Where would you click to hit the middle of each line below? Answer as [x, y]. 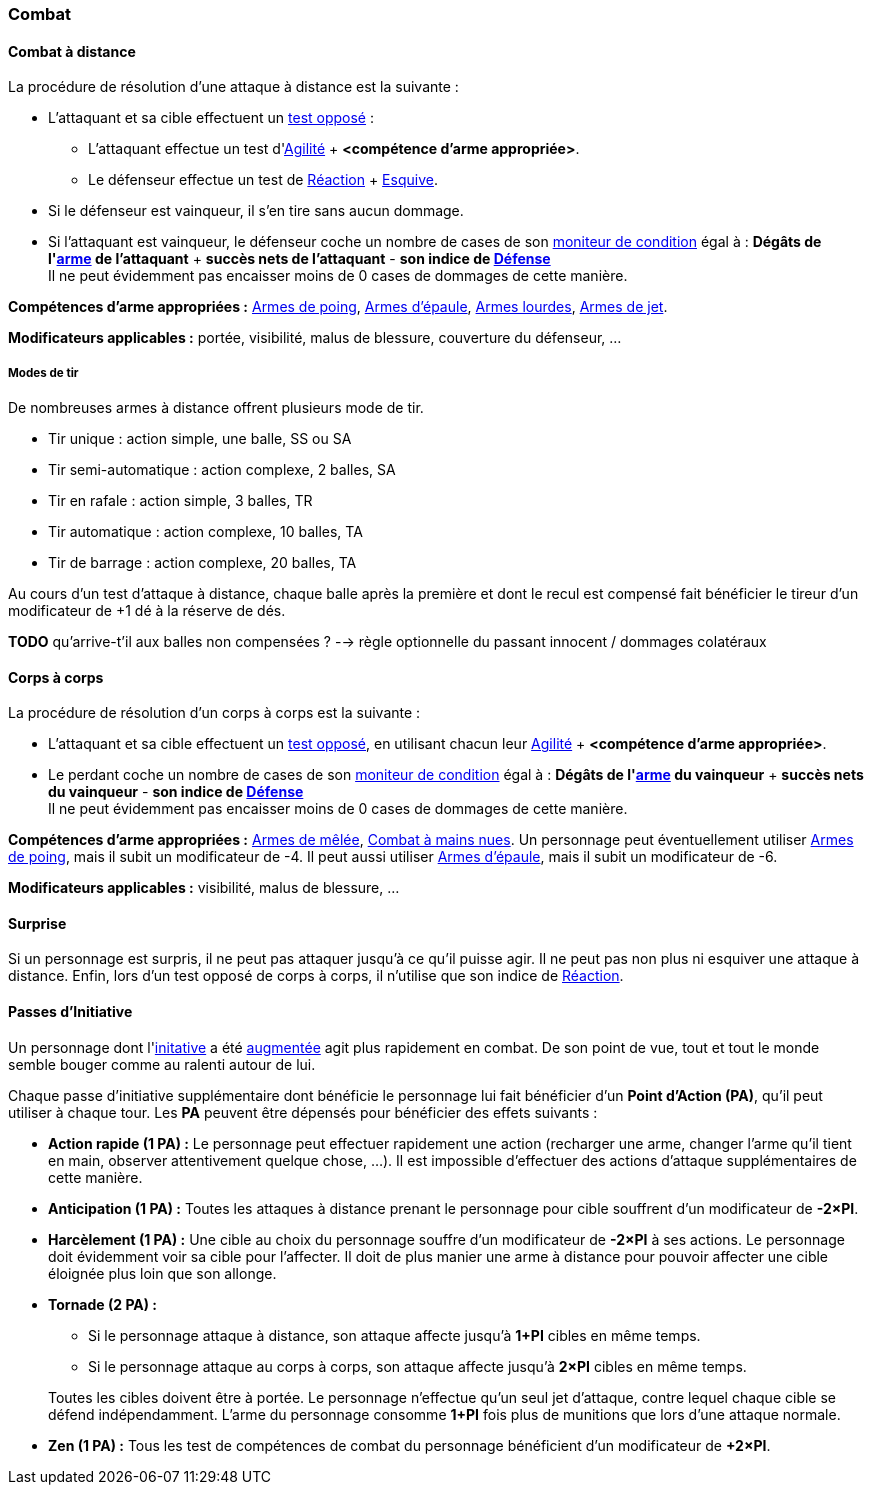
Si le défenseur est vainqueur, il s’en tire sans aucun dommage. [256, 211]
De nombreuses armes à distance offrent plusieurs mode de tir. [216, 407]
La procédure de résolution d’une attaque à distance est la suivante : [233, 87]
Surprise [37, 923]
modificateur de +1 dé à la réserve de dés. [147, 610]
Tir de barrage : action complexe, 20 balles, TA [202, 562]
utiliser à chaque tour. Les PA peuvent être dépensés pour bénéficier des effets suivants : [303, 1112]
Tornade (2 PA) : [103, 1304]
